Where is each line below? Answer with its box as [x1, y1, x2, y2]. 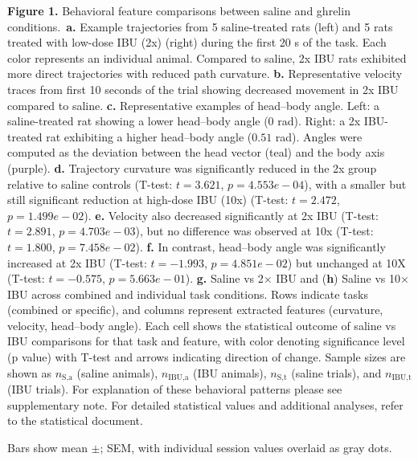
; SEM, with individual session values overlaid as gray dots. [100, 439, 392, 455]
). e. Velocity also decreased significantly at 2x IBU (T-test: [84, 206, 379, 223]
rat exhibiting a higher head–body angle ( [46, 128, 252, 145]
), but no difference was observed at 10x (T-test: [135, 222, 374, 239]
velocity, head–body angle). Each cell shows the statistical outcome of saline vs [7, 316, 396, 333]
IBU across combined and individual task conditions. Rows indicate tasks [7, 285, 368, 302]
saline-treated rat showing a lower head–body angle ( [7, 112, 268, 129]
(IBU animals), [193, 364, 267, 381]
